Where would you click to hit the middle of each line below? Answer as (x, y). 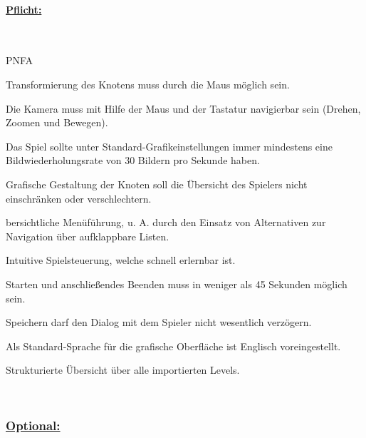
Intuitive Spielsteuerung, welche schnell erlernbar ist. (121, 260)
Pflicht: (24, 9)
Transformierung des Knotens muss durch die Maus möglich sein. (148, 84)
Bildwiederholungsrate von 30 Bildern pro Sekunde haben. (133, 160)
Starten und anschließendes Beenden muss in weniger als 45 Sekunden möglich (177, 284)
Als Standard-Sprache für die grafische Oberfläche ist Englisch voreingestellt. (173, 346)
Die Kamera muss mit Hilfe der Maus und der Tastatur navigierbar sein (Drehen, (183, 108)
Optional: (33, 426)
